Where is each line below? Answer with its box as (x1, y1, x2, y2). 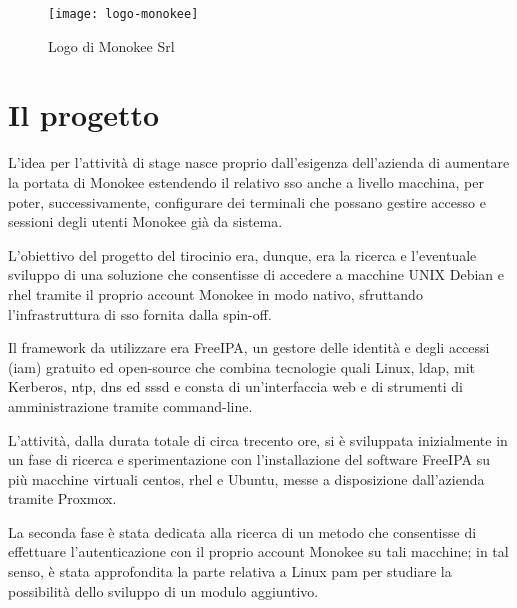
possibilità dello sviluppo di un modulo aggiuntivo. (8, 580, 319, 601)
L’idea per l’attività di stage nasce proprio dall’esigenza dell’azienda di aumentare (8, 152, 510, 173)
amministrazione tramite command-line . (8, 395, 253, 416)
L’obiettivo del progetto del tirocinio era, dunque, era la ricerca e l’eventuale (8, 244, 477, 265)
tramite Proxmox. (8, 488, 117, 509)
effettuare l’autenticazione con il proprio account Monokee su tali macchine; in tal (8, 541, 509, 562)
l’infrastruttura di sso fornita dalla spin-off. (8, 303, 272, 324)
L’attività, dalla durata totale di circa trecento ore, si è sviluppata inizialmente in (8, 429, 508, 450)
